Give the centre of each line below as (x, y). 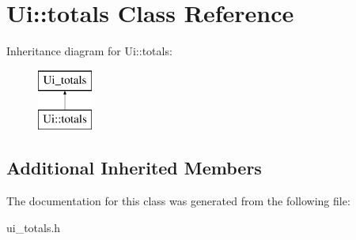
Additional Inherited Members (134, 168)
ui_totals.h (34, 227)
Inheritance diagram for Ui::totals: (89, 51)
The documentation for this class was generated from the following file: (178, 201)
